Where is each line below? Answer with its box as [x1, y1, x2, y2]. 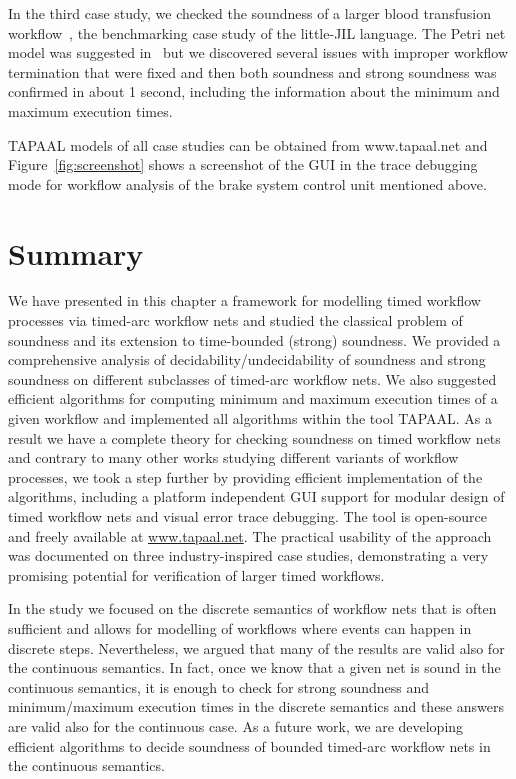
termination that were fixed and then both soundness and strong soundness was [8, 61, 497, 82]
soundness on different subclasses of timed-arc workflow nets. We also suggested [8, 368, 497, 389]
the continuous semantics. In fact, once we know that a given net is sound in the [8, 657, 501, 678]
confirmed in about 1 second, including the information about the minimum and [8, 81, 500, 102]
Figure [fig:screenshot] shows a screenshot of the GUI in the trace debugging [8, 154, 478, 175]
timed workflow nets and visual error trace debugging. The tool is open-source [8, 506, 487, 526]
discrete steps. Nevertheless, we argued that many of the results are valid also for [8, 637, 505, 658]
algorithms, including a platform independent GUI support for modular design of [8, 486, 505, 507]
